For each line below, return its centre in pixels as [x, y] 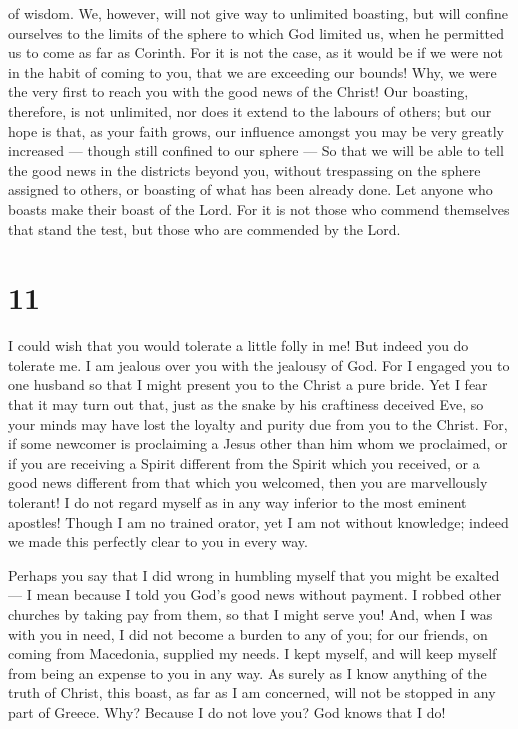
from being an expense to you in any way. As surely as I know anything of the [247, 672]
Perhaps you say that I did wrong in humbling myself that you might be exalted [254, 574]
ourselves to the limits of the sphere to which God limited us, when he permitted [256, 32]
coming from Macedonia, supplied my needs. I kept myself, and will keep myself [252, 653]
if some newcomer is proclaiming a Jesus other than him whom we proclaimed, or [258, 443]
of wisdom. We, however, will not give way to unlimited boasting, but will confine [258, 13]
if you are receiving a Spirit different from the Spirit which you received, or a [244, 462]
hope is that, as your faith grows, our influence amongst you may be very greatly [256, 130]
